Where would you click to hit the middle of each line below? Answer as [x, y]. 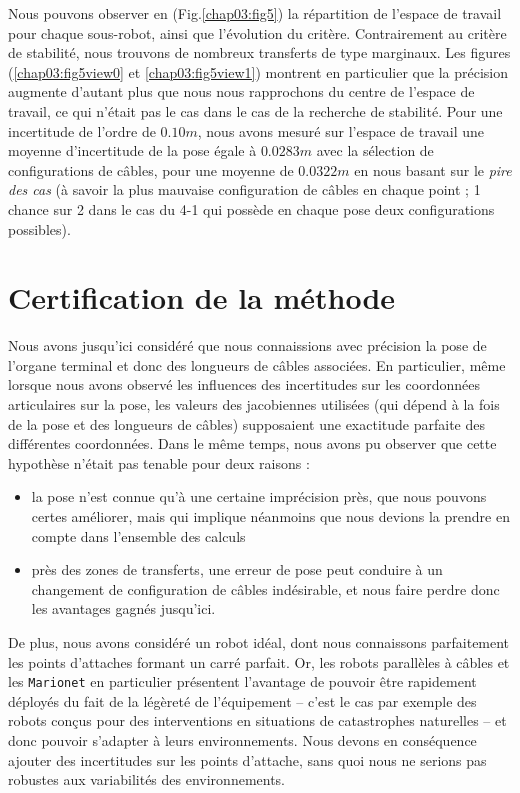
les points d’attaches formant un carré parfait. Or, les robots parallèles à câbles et [259, 661]
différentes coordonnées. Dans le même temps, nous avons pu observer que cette [252, 443]
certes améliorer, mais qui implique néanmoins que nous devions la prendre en [270, 516]
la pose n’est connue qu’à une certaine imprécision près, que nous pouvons [259, 496]
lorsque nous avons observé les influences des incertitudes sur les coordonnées [244, 384]
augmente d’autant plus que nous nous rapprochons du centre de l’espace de [241, 91]
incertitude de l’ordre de [82, 130]
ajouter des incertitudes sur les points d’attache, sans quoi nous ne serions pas [247, 759]
